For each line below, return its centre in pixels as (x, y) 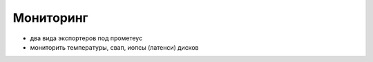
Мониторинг (51, 18)
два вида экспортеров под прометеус (86, 38)
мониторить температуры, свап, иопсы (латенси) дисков (114, 47)
